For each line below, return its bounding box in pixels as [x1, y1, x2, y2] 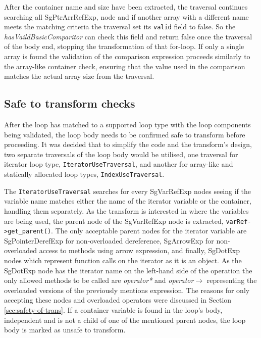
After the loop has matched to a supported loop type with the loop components [4, 119, 251, 130]
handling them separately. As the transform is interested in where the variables [4, 205, 249, 216]
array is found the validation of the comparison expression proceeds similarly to [4, 51, 250, 62]
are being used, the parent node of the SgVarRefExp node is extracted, [4, 215, 224, 226]
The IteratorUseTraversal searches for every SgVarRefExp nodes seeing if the [4, 185, 251, 196]
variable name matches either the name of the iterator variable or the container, [4, 196, 251, 206]
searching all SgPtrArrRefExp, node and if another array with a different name [4, 11, 249, 22]
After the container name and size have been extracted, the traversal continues [4, 2, 248, 12]
